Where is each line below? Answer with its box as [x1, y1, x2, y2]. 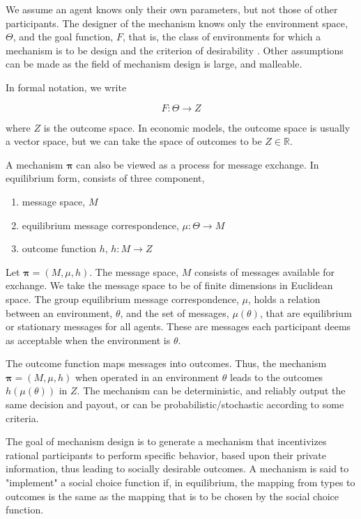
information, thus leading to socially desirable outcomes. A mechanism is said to [6, 461, 349, 476]
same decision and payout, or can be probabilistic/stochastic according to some [6, 397, 344, 412]
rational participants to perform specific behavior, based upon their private [6, 447, 326, 462]
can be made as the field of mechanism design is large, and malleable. [6, 56, 302, 71]
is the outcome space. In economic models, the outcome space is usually [43, 120, 351, 134]
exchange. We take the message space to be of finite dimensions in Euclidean [6, 278, 333, 293]
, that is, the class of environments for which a [122, 29, 321, 44]
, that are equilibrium [259, 305, 352, 320]
